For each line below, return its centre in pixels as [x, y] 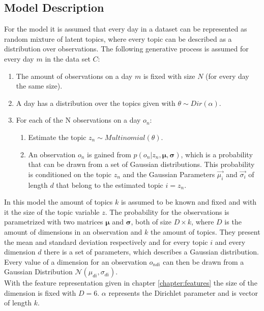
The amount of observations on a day [74, 76]
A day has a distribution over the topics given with [96, 103]
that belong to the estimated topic [110, 185]
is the [233, 222]
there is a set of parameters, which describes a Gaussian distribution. [151, 252]
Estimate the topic [57, 137]
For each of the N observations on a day [78, 120]
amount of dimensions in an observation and [73, 231]
